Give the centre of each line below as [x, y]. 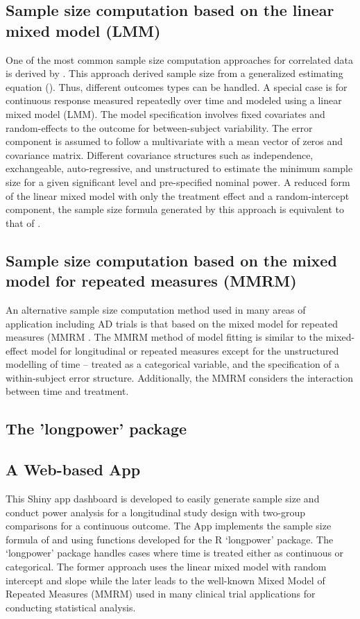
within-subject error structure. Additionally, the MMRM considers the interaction [179, 377]
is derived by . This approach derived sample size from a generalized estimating [174, 73]
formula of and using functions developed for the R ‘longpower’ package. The [170, 539]
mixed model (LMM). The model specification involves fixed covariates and [165, 113]
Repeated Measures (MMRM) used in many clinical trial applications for [161, 594]
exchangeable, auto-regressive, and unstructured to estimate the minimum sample [179, 168]
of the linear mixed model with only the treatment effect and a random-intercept [178, 195]
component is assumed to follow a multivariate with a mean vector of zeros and [174, 141]
